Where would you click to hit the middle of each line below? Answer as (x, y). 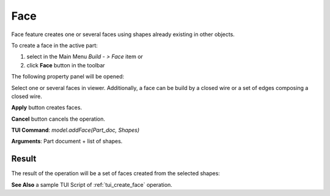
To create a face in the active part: (54, 45)
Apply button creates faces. (47, 108)
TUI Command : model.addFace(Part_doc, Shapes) (75, 130)
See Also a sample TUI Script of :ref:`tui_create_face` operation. (92, 184)
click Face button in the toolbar (66, 65)
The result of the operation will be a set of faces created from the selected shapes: (116, 173)
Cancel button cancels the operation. (58, 119)
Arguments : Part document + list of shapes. (67, 141)
